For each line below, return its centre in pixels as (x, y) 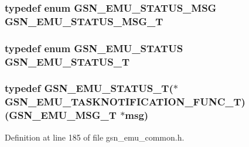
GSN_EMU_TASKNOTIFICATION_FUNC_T (123, 102)
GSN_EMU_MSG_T (63, 115)
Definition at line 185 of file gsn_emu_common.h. (95, 137)
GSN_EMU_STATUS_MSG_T (84, 21)
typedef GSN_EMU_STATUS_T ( (89, 88)
